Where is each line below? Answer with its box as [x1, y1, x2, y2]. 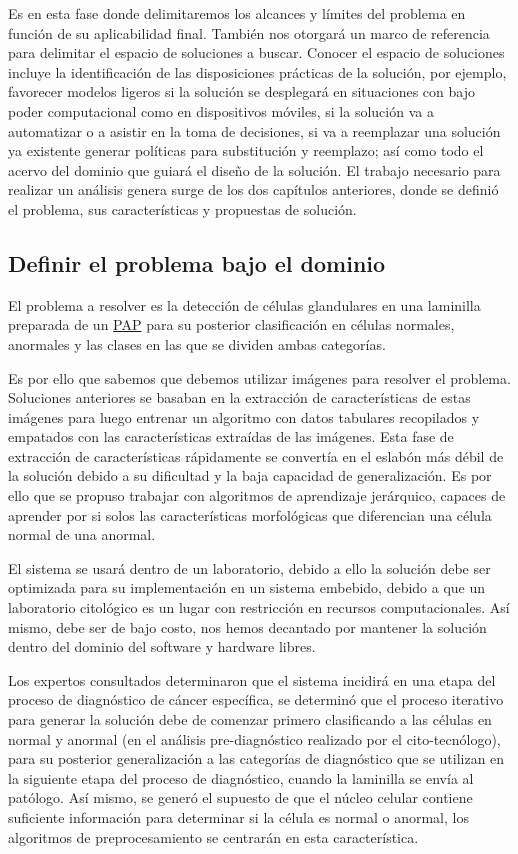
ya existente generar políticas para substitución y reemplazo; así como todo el [8, 140, 484, 161]
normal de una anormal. [8, 524, 156, 545]
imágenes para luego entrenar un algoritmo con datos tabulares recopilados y [8, 406, 480, 427]
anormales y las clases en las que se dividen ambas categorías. [8, 333, 386, 354]
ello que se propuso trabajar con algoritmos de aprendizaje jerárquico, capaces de [8, 485, 506, 506]
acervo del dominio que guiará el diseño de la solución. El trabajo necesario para [8, 159, 501, 180]
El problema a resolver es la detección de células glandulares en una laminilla [8, 294, 481, 315]
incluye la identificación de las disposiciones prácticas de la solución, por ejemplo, [8, 61, 507, 82]
